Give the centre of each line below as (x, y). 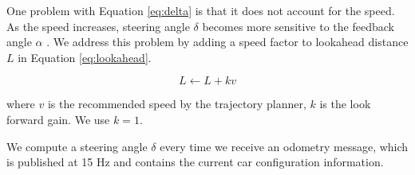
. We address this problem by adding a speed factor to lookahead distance (227, 42)
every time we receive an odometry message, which (284, 146)
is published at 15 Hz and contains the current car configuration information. (195, 162)
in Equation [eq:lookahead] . (85, 57)
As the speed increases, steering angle (98, 26)
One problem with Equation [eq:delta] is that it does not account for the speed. (201, 10)
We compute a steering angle (77, 146)
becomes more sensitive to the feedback (298, 26)
